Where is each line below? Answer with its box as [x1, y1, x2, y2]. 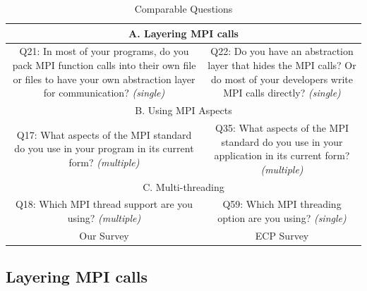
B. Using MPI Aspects [135, 103, 232, 118]
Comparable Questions [134, 1, 233, 16]
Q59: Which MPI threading [222, 197, 342, 211]
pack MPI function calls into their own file [12, 58, 196, 73]
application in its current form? [214, 148, 350, 163]
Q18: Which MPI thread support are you [15, 197, 193, 211]
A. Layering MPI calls [128, 25, 239, 40]
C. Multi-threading [143, 179, 224, 194]
